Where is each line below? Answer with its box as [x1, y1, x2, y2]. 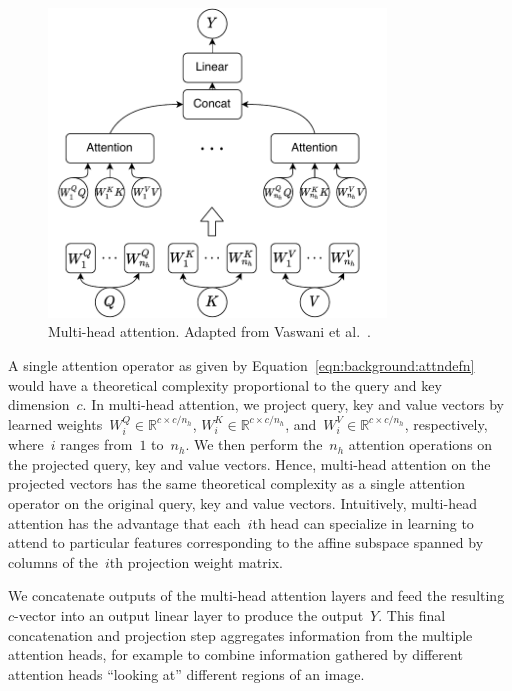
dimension [8, 394, 70, 415]
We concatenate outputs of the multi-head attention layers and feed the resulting [8, 585, 505, 606]
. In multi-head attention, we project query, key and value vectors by [82, 394, 504, 415]
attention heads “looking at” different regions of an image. [8, 663, 365, 684]
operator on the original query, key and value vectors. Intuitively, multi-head [8, 493, 477, 514]
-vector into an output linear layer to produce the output [14, 605, 364, 625]
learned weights [8, 413, 103, 434]
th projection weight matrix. [109, 551, 283, 572]
